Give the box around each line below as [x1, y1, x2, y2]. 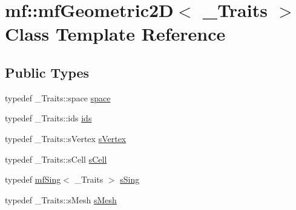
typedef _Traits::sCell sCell [5, 152, 107, 165]
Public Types [5, 63, 90, 81]
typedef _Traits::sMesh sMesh [5, 193, 117, 206]
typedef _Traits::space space [5, 91, 111, 104]
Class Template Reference [5, 21, 226, 46]
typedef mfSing [5, 173, 61, 186]
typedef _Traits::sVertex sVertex [5, 132, 127, 144]
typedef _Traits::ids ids [5, 112, 92, 124]
